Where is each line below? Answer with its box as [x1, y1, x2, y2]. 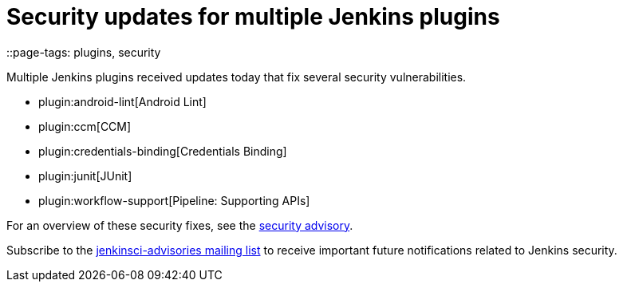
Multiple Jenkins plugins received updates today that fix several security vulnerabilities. [6, 69, 467, 84]
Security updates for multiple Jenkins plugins [6, 3, 500, 30]
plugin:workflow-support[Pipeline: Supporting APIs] [38, 193, 310, 207]
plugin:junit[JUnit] [38, 168, 132, 183]
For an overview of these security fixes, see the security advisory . [6, 218, 353, 232]
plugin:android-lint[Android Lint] [38, 94, 207, 108]
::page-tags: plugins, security [6, 45, 161, 59]
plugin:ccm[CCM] [38, 119, 132, 133]
